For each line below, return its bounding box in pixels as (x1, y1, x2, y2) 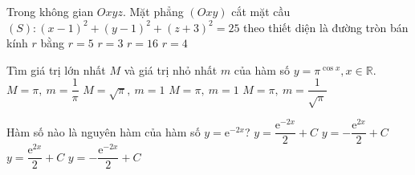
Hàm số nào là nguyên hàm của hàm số (6, 123, 201, 140)
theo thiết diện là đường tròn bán (243, 18, 409, 35)
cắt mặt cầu (231, 3, 291, 19)
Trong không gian (6, 3, 94, 19)
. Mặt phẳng (122, 3, 184, 19)
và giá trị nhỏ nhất (124, 61, 218, 78)
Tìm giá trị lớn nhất (6, 61, 106, 78)
